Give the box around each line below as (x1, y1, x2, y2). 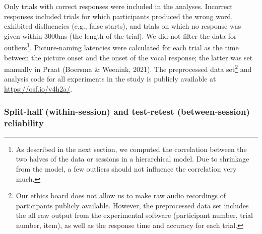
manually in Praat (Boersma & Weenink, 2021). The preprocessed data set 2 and (4, 62, 252, 74)
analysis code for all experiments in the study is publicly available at (4, 73, 216, 84)
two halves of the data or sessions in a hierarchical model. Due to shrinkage (16, 153, 249, 164)
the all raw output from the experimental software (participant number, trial (16, 210, 253, 220)
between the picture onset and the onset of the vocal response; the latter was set (4, 52, 253, 62)
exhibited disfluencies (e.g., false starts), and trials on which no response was (4, 21, 241, 31)
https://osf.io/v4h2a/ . (4, 84, 73, 94)
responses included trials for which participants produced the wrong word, (4, 11, 233, 21)
